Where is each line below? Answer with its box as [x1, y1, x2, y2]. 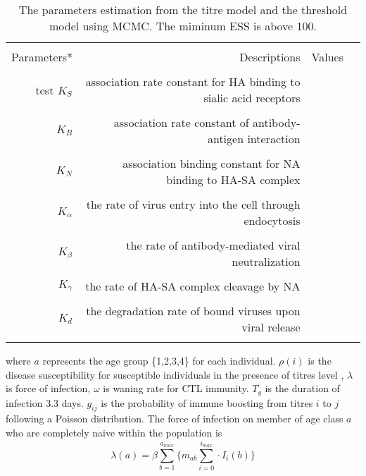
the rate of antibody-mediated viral [126, 237, 301, 253]
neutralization [232, 253, 301, 269]
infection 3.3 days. [6, 395, 84, 410]
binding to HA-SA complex [166, 171, 301, 188]
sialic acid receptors [203, 90, 301, 106]
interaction [247, 130, 301, 147]
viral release [241, 319, 301, 335]
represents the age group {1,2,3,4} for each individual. [42, 353, 276, 367]
